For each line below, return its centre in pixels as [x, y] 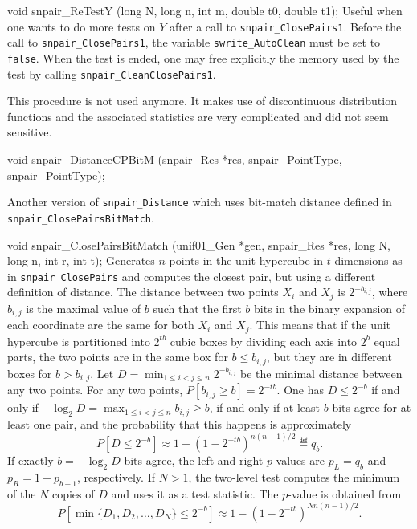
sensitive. [30, 132]
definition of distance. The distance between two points [143, 292]
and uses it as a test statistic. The [195, 493]
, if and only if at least [265, 407]
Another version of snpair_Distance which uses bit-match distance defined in [200, 202]
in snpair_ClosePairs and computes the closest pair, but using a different [192, 276]
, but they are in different [329, 357]
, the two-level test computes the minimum [294, 476]
